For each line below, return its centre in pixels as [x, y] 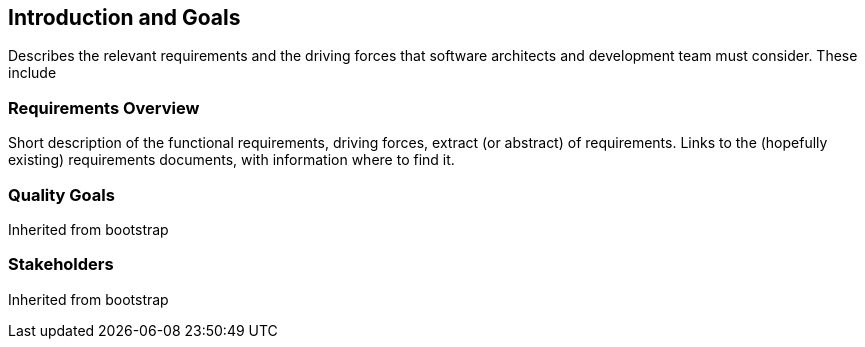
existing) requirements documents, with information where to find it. [231, 160]
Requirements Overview [104, 107]
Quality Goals [61, 194]
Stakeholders [61, 264]
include [32, 73]
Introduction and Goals [124, 17]
